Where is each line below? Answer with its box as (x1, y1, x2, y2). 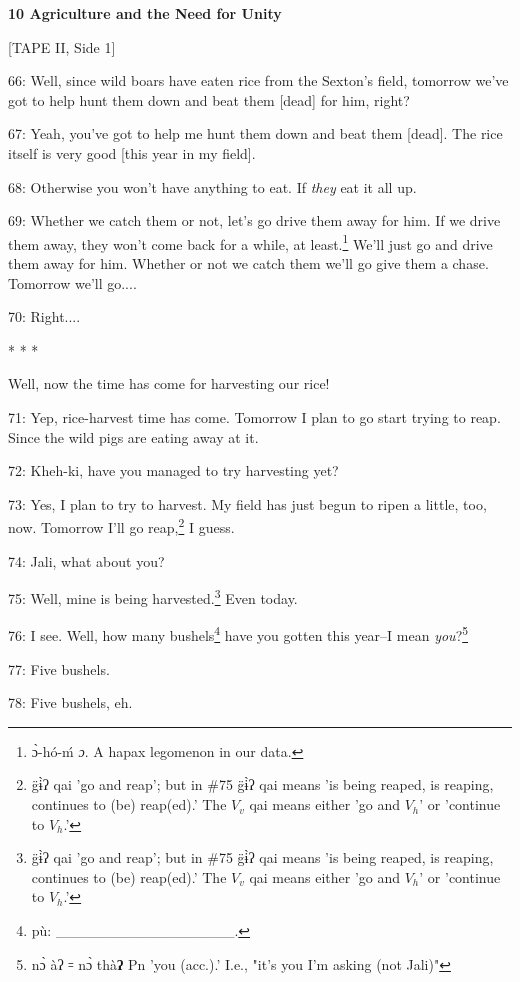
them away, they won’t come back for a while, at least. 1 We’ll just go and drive (8, 230, 493, 254)
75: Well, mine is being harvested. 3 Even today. (8, 585, 298, 608)
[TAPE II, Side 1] (8, 36, 116, 57)
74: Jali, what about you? (8, 550, 165, 571)
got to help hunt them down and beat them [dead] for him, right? (8, 89, 410, 110)
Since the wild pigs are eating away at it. (8, 426, 259, 447)
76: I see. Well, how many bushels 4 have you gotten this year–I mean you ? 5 (8, 622, 469, 646)
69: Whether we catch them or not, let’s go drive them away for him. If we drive (8, 210, 501, 231)
